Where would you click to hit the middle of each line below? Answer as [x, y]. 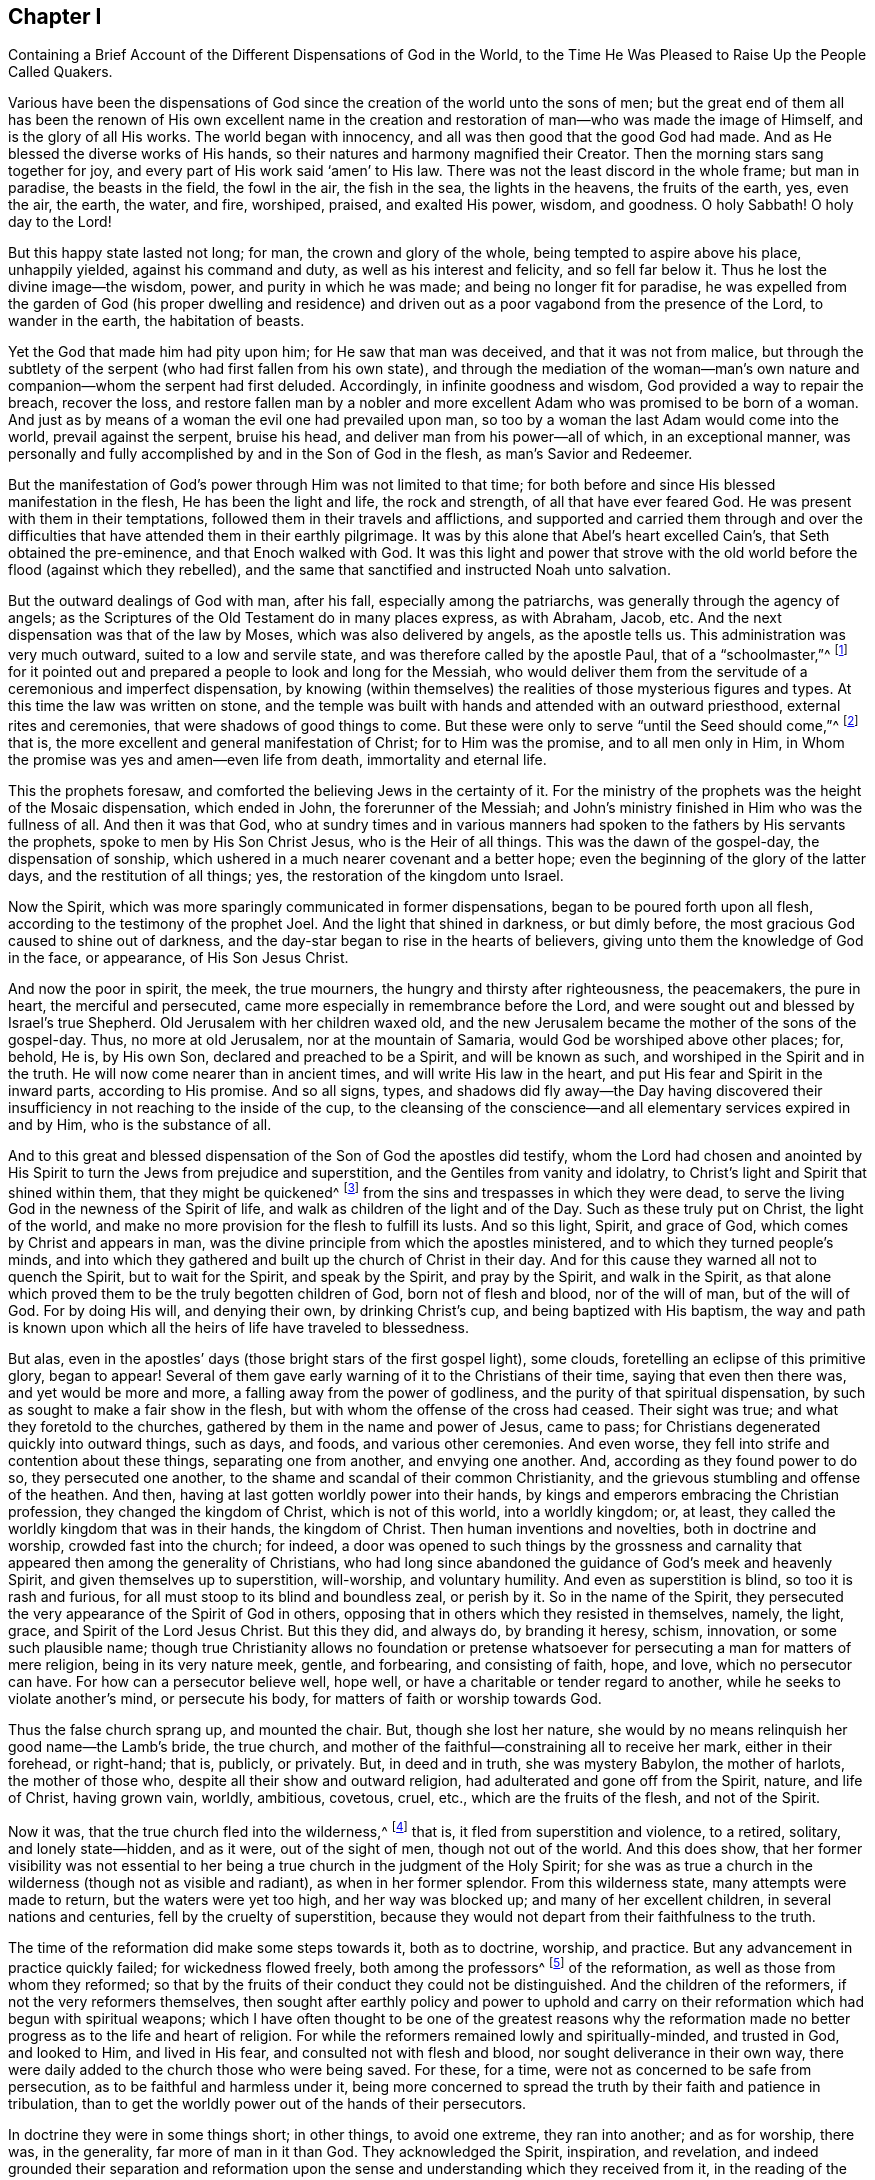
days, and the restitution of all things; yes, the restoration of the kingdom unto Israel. [286, 875]
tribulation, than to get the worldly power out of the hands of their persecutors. [267, 2103]
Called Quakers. [60, 72]
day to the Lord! [60, 222]
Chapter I [55, 16]
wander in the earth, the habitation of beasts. [156, 321]
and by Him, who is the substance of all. [140, 1124]
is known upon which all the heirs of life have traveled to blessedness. [239, 1328]
